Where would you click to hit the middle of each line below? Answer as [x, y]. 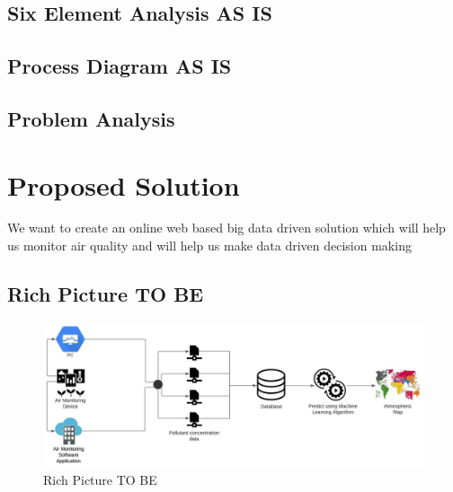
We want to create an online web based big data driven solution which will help [226, 228]
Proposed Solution [124, 184]
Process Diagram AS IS [120, 66]
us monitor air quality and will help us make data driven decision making [209, 246]
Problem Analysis [91, 118]
